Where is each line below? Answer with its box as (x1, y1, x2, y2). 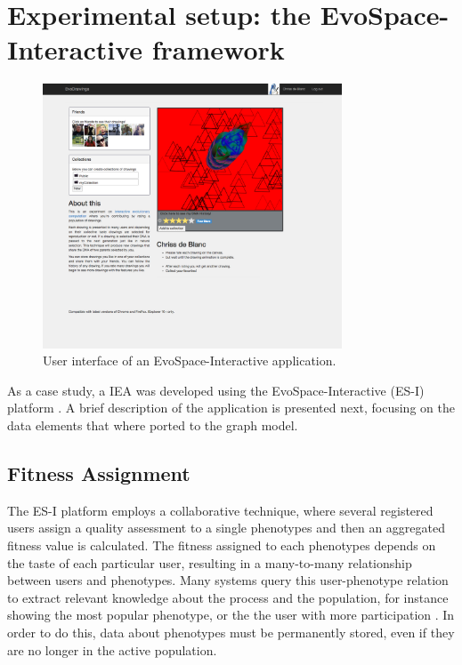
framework (151, 31, 285, 68)
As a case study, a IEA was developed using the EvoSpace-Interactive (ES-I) (7, 381, 425, 399)
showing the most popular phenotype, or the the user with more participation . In (7, 605, 455, 624)
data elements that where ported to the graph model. (7, 415, 298, 434)
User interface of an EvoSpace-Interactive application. (43, 351, 336, 370)
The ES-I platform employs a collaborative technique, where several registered (7, 501, 434, 519)
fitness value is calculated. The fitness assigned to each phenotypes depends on (7, 535, 436, 554)
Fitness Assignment (7, 459, 190, 486)
